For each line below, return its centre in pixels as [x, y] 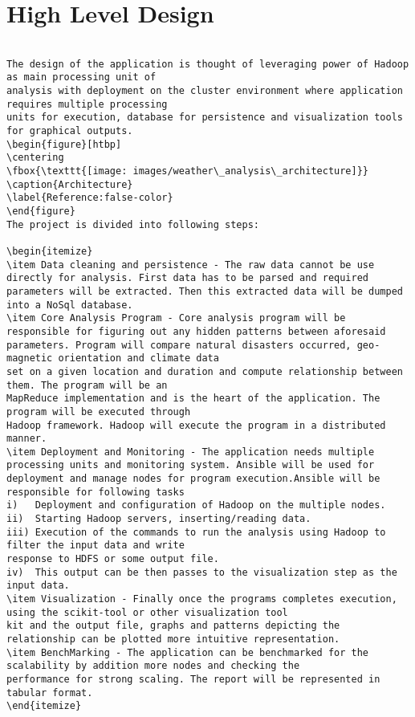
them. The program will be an [87, 385]
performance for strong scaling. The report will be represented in [193, 679]
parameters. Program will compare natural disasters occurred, [179, 345]
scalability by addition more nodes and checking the [153, 666]
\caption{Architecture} [70, 184]
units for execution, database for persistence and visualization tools [205, 118]
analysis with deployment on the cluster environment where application [205, 91]
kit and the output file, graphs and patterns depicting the [173, 626]
